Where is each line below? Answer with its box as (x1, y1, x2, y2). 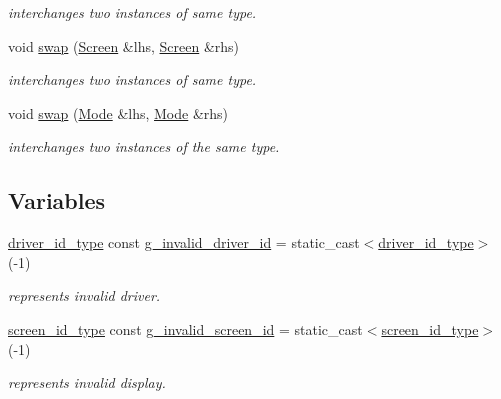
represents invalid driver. (8, 285, 161, 306)
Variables (8, 185, 106, 216)
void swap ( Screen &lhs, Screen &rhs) (8, 35, 240, 56)
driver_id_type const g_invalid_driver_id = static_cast (8, 232, 360, 253)
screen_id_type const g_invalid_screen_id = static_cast (8, 318, 363, 339)
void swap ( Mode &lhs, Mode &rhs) (8, 102, 229, 123)
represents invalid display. (8, 372, 166, 393)
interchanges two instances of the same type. (8, 136, 280, 157)
